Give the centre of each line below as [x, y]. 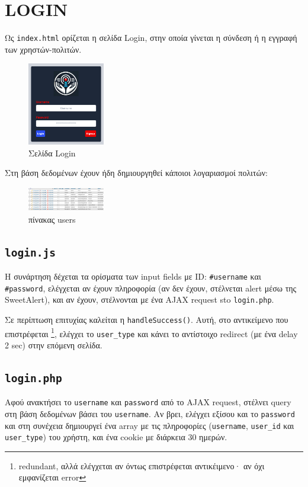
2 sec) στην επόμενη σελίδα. [54, 345]
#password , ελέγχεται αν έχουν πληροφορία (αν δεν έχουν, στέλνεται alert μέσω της [151, 288]
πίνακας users [52, 219]
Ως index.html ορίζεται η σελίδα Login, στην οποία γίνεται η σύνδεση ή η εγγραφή [151, 38]
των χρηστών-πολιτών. [43, 49]
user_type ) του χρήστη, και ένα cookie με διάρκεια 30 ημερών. [116, 437]
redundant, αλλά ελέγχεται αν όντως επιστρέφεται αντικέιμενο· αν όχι [142, 465]
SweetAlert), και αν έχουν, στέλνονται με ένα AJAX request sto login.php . [139, 299]
